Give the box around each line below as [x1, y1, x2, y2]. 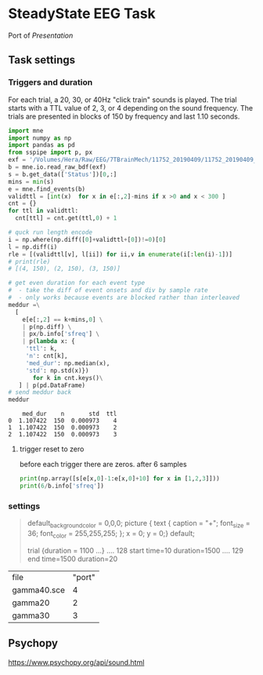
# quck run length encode [8, 228, 92, 236]
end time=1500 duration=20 [27, 554, 118, 564]
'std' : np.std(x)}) [25, 367, 89, 374]
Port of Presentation [8, 31, 74, 40]
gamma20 [12, 597, 50, 608]
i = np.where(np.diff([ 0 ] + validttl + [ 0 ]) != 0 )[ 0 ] [8, 235, 167, 243]
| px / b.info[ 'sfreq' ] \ [22, 330, 100, 338]
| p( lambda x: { [22, 337, 76, 345]
